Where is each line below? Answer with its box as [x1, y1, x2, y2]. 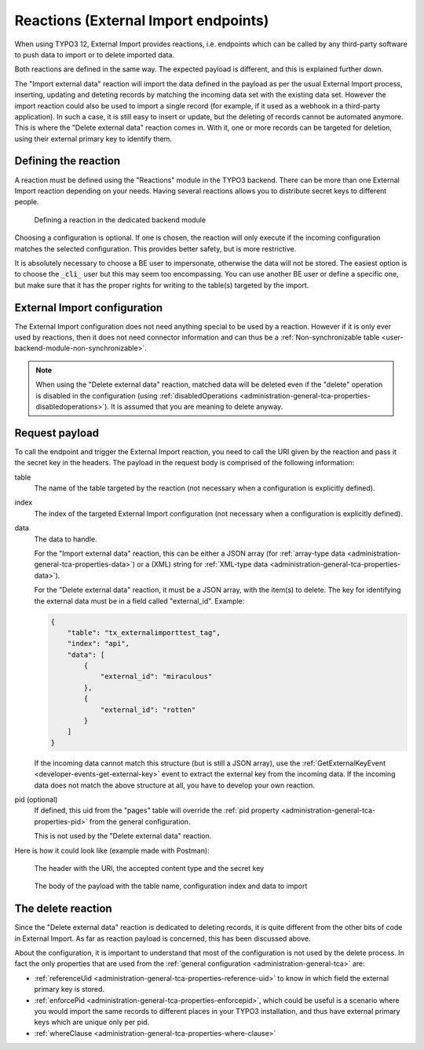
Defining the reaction [14, 154, 121, 168]
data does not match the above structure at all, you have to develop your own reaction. [34, 780, 316, 790]
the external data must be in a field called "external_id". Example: [34, 596, 245, 605]
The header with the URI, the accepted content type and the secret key [34, 863, 265, 872]
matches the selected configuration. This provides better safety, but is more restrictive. [14, 244, 297, 253]
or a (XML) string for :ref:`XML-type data [136, 560, 269, 569]
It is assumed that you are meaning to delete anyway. [111, 402, 283, 411]
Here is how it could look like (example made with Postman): [14, 846, 210, 855]
